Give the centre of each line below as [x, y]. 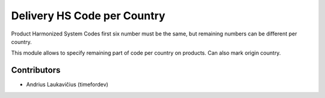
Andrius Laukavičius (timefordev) [67, 85]
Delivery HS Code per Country [88, 16]
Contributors [36, 70]
